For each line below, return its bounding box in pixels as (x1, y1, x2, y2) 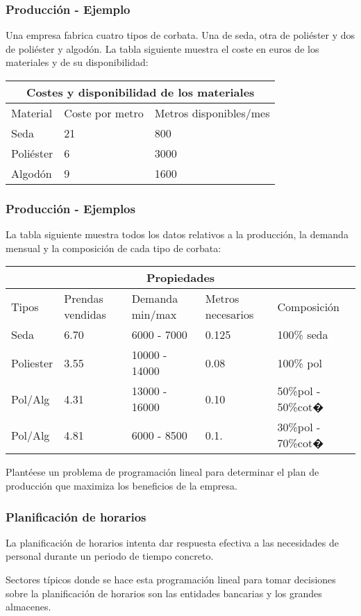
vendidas (64, 306, 106, 323)
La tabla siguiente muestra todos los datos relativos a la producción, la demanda (6, 227, 349, 242)
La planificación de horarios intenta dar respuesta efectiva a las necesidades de (6, 535, 339, 549)
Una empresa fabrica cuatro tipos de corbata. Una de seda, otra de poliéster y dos (6, 28, 355, 42)
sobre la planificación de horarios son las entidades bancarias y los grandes (6, 585, 322, 600)
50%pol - (277, 383, 321, 399)
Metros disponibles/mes (154, 105, 270, 121)
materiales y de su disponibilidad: (6, 55, 149, 69)
